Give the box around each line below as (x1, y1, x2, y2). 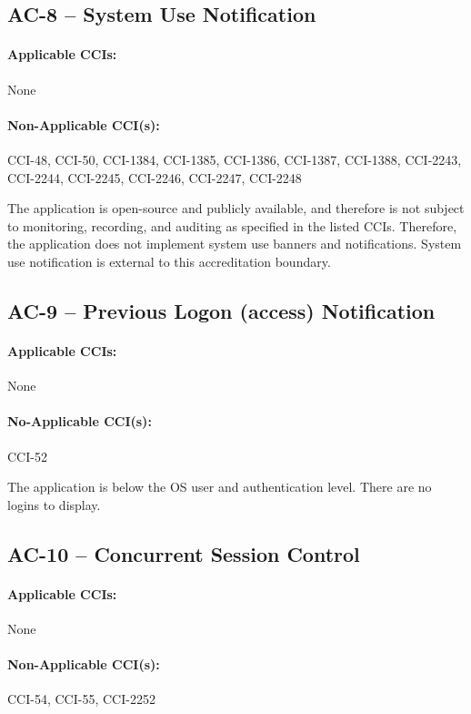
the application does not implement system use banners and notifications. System (7, 234, 462, 253)
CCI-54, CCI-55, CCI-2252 (7, 689, 155, 709)
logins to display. (7, 495, 101, 514)
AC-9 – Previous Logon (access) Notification (7, 296, 436, 324)
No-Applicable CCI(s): (7, 412, 152, 431)
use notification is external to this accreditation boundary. (7, 251, 331, 270)
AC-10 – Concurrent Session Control (7, 539, 360, 567)
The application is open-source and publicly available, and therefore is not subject (7, 199, 465, 218)
